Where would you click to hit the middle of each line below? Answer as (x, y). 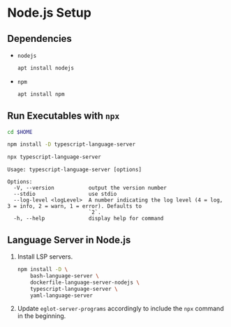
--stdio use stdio (65, 194)
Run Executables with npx (64, 116)
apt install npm (41, 94)
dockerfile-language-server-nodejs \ (85, 282)
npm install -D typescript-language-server (72, 144)
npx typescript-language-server (54, 157)
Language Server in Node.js (69, 239)
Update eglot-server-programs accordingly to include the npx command (121, 309)
